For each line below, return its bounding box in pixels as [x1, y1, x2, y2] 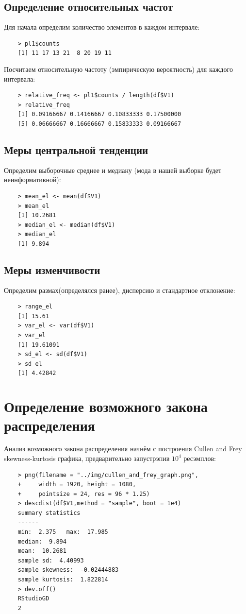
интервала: [4, 73, 35, 84]
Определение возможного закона [4, 396, 208, 416]
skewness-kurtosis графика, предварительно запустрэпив [4, 453, 170, 463]
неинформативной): [4, 174, 61, 185]
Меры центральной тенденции [4, 142, 148, 157]
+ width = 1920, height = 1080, [17, 481, 136, 488]
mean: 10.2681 [17, 547, 66, 555]
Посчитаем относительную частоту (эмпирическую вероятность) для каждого [4, 64, 233, 74]
